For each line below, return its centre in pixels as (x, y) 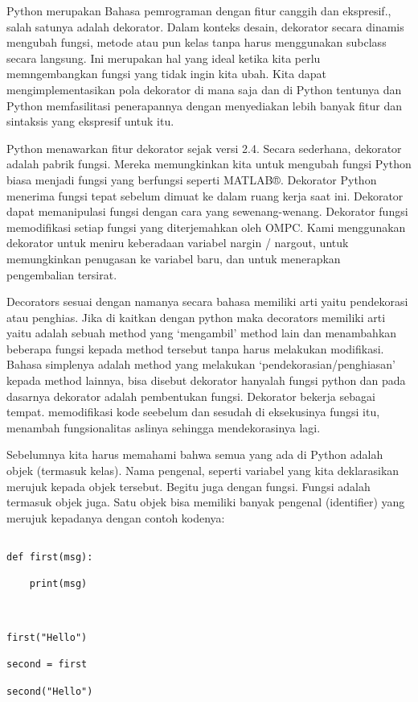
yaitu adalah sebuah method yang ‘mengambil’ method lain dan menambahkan (202, 333)
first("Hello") (47, 638)
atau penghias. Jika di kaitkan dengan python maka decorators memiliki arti (196, 317)
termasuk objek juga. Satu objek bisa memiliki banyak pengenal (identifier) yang (206, 502)
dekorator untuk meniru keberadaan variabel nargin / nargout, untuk (178, 243)
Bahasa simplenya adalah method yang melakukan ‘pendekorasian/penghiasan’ (201, 364)
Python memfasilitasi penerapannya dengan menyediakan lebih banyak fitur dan (205, 105)
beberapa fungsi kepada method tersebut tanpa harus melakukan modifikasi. (195, 348)
